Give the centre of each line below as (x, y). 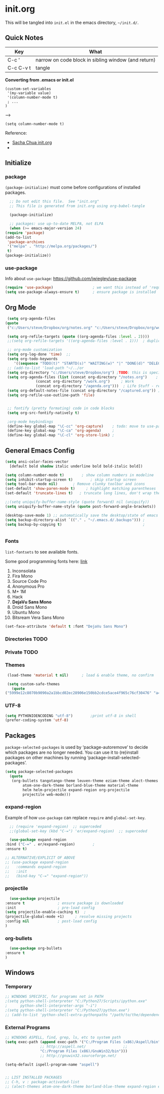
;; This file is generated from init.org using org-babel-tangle (77, 206)
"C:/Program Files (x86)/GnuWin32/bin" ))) (84, 1051)
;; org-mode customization (35, 350)
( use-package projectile (35, 898)
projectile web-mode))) (47, 794)
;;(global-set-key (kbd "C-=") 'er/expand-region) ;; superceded (78, 831)
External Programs (28, 1027)
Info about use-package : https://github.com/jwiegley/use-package (71, 279)
